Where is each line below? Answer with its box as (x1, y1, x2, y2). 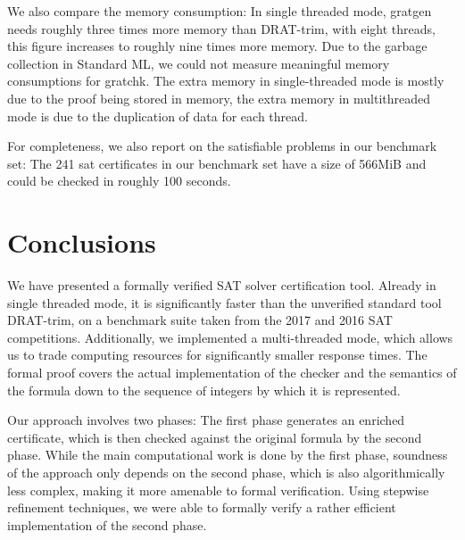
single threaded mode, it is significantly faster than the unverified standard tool (7, 293, 442, 312)
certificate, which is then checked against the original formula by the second (7, 428, 422, 446)
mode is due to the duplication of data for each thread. (7, 106, 308, 125)
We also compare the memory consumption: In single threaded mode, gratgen (7, 2, 432, 20)
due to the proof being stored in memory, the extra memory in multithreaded (7, 88, 430, 107)
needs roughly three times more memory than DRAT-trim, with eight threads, (7, 19, 436, 37)
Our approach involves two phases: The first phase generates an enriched (7, 411, 405, 429)
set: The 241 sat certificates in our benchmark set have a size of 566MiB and (7, 154, 427, 172)
